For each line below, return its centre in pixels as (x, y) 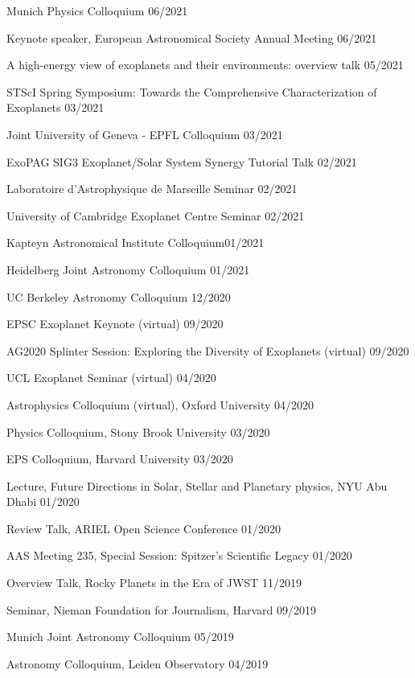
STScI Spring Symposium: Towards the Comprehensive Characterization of (192, 91)
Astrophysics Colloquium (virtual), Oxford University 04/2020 (160, 404)
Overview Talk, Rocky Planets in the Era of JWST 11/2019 (154, 583)
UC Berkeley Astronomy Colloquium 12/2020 (119, 296)
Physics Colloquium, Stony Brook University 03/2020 (138, 431)
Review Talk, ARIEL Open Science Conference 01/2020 (144, 528)
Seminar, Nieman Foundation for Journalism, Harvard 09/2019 (161, 609)
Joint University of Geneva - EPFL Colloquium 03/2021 (145, 134)
